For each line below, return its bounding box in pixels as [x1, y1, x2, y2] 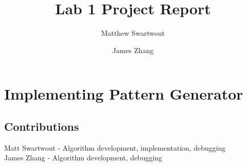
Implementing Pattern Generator [4, 83, 243, 104]
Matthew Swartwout [101, 28, 165, 38]
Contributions [4, 118, 79, 134]
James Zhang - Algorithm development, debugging [4, 152, 163, 163]
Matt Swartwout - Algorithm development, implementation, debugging [4, 142, 226, 153]
